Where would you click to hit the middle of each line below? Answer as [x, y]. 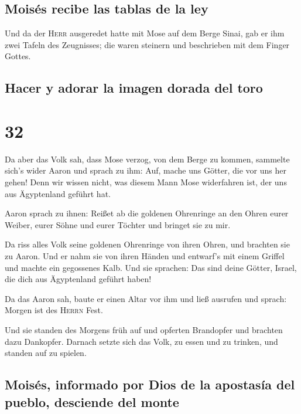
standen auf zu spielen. [46, 353]
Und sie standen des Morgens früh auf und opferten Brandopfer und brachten [144, 330]
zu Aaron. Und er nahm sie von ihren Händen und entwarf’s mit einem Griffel [145, 256]
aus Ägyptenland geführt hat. [58, 193]
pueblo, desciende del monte [92, 401]
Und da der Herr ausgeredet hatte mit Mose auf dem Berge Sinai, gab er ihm [145, 33]
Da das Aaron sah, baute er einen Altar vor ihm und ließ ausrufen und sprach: [146, 298]
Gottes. [18, 56]
